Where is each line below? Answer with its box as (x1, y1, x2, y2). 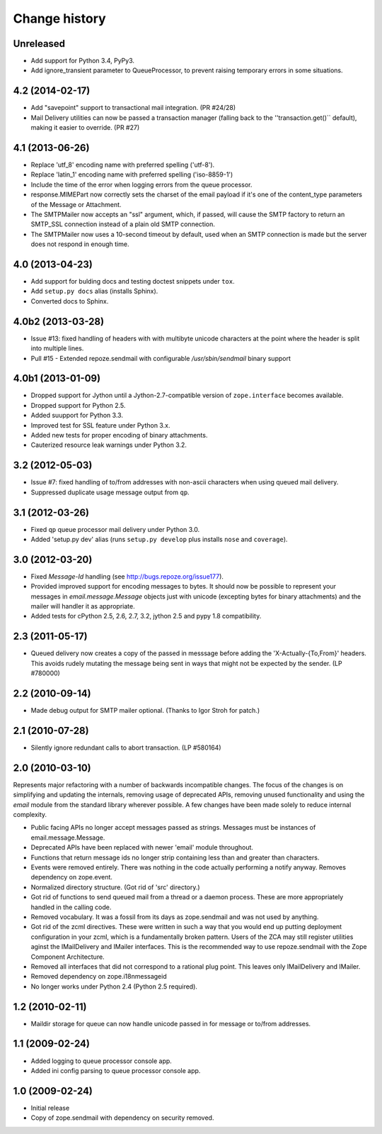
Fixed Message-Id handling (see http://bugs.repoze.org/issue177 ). (30, 572, 224, 581)
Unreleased (13, 38, 66, 50)
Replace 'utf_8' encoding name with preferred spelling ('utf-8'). (30, 160, 215, 169)
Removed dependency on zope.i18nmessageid (30, 972, 167, 981)
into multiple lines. (30, 344, 84, 352)
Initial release (30, 1104, 70, 1112)
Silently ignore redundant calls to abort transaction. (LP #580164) (30, 743, 222, 752)
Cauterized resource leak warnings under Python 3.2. (30, 440, 187, 450)
